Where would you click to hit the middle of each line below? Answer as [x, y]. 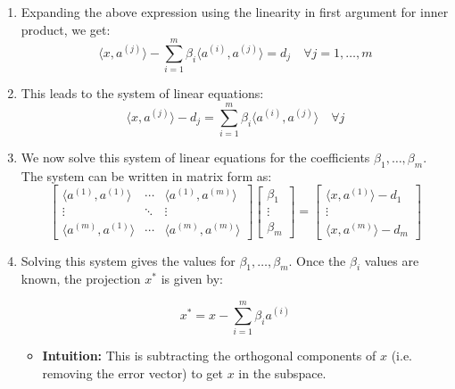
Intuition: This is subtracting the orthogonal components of [209, 356]
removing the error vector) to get [132, 372]
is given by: [192, 279]
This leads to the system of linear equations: [142, 93]
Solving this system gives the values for [128, 260]
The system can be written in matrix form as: [146, 175]
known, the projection [81, 279]
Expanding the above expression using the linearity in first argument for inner [235, 12]
